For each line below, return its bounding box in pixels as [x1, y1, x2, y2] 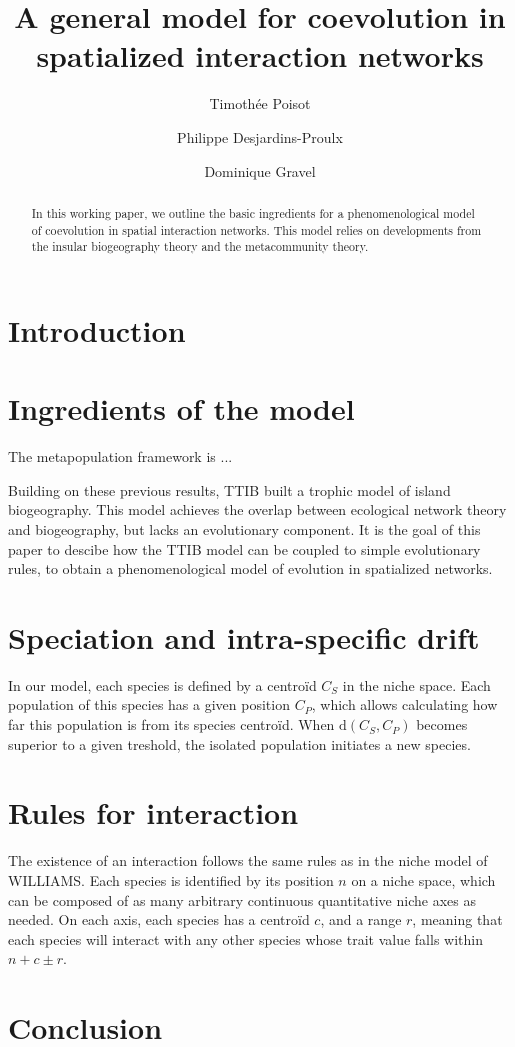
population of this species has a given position [8, 694, 290, 715]
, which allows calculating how [311, 694, 498, 715]
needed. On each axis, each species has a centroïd [8, 909, 310, 930]
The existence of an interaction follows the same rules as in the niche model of [8, 850, 488, 871]
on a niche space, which [351, 869, 496, 890]
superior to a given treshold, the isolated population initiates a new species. [8, 733, 471, 754]
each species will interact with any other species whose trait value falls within [8, 928, 483, 949]
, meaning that [412, 909, 503, 930]
